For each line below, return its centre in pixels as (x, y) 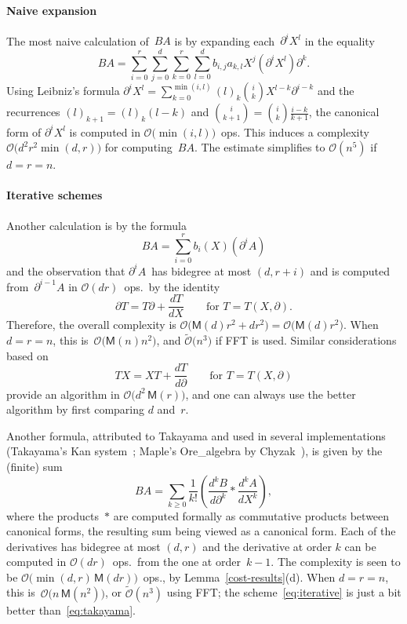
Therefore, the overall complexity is (91, 325)
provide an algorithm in (63, 394)
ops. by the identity (172, 286)
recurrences (33, 112)
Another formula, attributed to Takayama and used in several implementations (196, 435)
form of (24, 131)
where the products (53, 515)
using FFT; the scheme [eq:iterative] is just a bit (284, 592)
